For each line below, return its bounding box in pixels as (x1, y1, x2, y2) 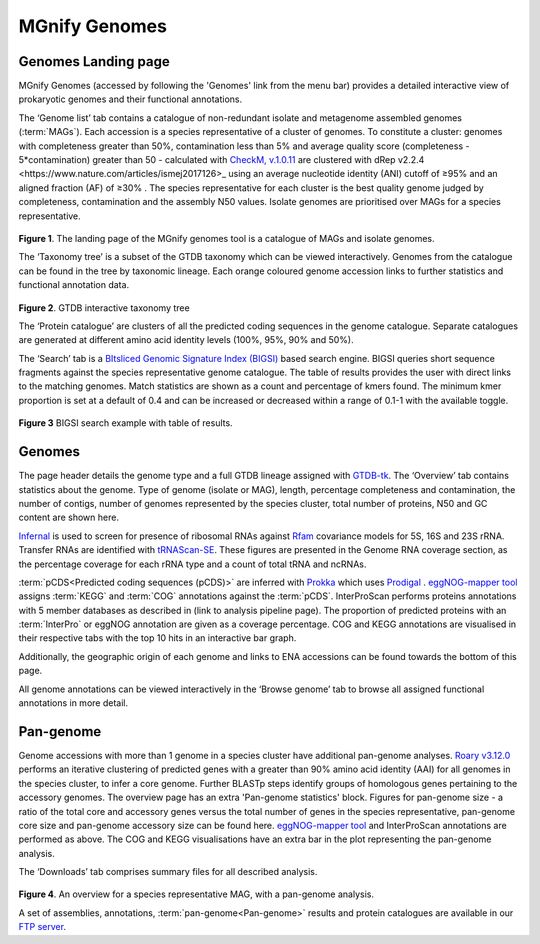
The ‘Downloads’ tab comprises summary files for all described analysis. (18, 866, 318, 878)
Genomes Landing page (18, 53, 170, 70)
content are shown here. (18, 511, 120, 524)
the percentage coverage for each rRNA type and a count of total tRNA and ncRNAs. (18, 558, 367, 570)
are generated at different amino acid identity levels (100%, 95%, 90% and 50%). (18, 334, 354, 346)
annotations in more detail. (18, 697, 129, 709)
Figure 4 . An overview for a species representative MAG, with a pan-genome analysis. (18, 888, 375, 900)
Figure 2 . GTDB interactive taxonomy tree (18, 301, 190, 314)
